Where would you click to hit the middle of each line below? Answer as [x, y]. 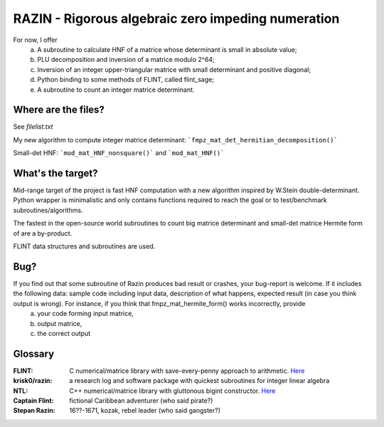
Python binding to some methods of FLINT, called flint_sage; [126, 80]
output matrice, [60, 323]
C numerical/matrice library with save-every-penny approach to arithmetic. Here [187, 371]
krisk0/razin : [33, 381]
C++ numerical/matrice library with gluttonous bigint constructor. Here [172, 391]
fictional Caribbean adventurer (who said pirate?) [141, 400]
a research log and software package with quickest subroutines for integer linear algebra [199, 381]
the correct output [64, 333]
